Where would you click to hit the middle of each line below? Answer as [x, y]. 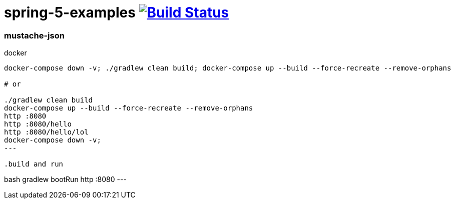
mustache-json [34, 35]
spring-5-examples [70, 12]
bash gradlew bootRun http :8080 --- [65, 179]
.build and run [34, 164]
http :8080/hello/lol [46, 132]
